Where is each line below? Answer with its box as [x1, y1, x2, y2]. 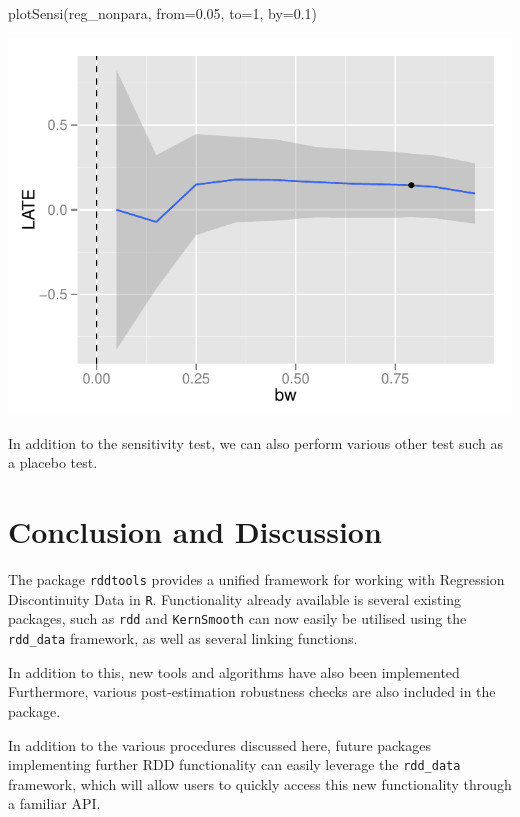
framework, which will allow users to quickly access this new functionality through [8, 773, 512, 794]
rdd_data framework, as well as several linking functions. [8, 628, 358, 649]
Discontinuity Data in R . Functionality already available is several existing [8, 588, 462, 609]
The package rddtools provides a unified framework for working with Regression [8, 569, 505, 590]
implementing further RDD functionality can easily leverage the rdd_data [8, 754, 461, 775]
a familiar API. [8, 793, 101, 814]
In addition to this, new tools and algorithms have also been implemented [8, 661, 460, 682]
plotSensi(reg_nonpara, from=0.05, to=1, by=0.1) [8, 3, 318, 23]
